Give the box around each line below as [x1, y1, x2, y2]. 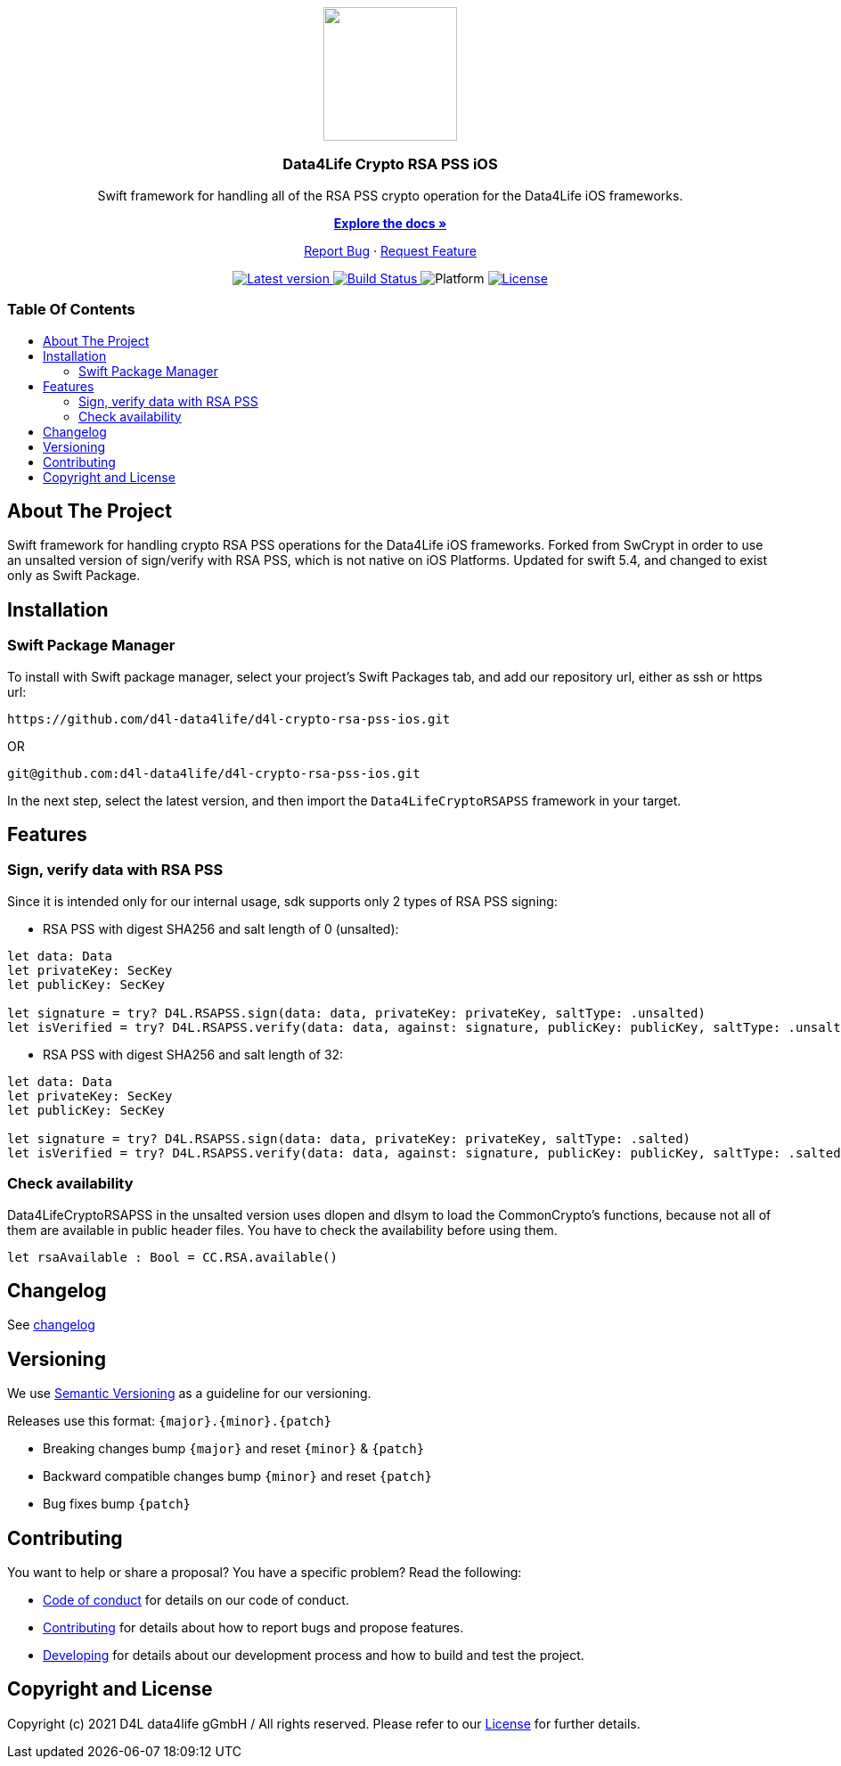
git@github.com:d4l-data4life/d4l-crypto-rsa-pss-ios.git [7, 765, 420, 781]
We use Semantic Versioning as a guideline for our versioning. [7, 1386, 372, 1402]
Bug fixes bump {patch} [43, 1496, 191, 1512]
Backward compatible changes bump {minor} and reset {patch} [43, 1468, 432, 1484]
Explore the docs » [333, 215, 447, 231]
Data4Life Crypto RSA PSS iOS [282, 155, 498, 174]
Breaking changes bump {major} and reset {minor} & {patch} [43, 1441, 425, 1457]
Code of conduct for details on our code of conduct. [43, 1592, 349, 1608]
